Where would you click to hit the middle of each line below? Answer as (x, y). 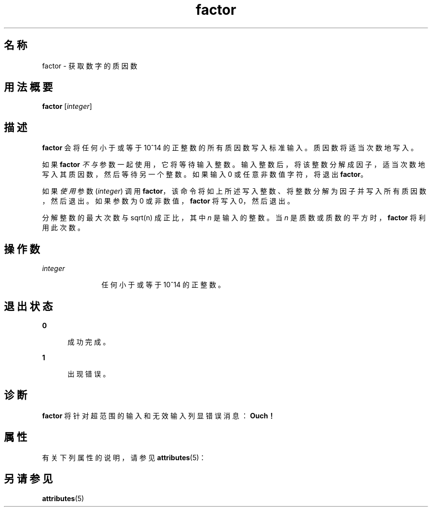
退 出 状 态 (28, 306)
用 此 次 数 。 (63, 228)
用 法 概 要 (28, 87)
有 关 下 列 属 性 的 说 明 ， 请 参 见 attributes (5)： (124, 457)
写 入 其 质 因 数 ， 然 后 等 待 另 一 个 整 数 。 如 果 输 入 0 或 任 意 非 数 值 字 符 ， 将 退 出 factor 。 (205, 174)
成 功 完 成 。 (89, 341)
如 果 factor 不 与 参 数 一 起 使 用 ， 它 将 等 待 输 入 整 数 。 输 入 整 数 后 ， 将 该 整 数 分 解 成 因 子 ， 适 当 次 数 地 (234, 165)
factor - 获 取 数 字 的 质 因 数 (90, 66)
